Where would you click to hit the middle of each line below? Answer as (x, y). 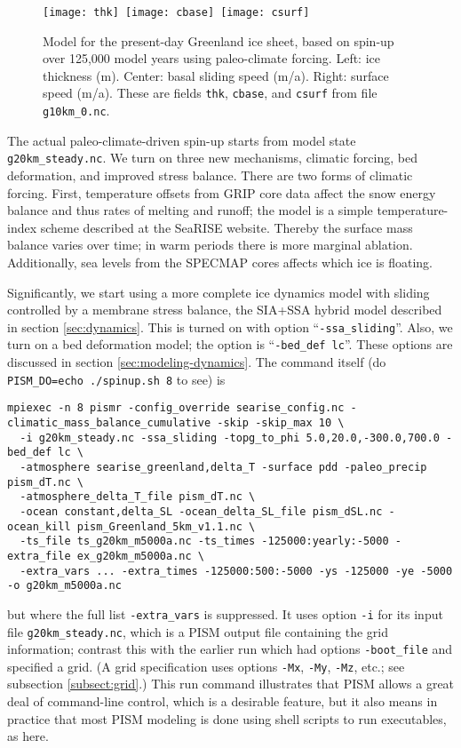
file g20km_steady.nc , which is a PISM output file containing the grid (198, 631)
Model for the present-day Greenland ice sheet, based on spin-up (219, 40)
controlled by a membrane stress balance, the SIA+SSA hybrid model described (225, 310)
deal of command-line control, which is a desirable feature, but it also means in (223, 701)
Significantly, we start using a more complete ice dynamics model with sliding (219, 292)
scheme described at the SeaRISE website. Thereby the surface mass (227, 227)
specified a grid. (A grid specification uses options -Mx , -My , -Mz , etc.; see (206, 666)
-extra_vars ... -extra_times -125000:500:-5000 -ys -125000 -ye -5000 (236, 571)
